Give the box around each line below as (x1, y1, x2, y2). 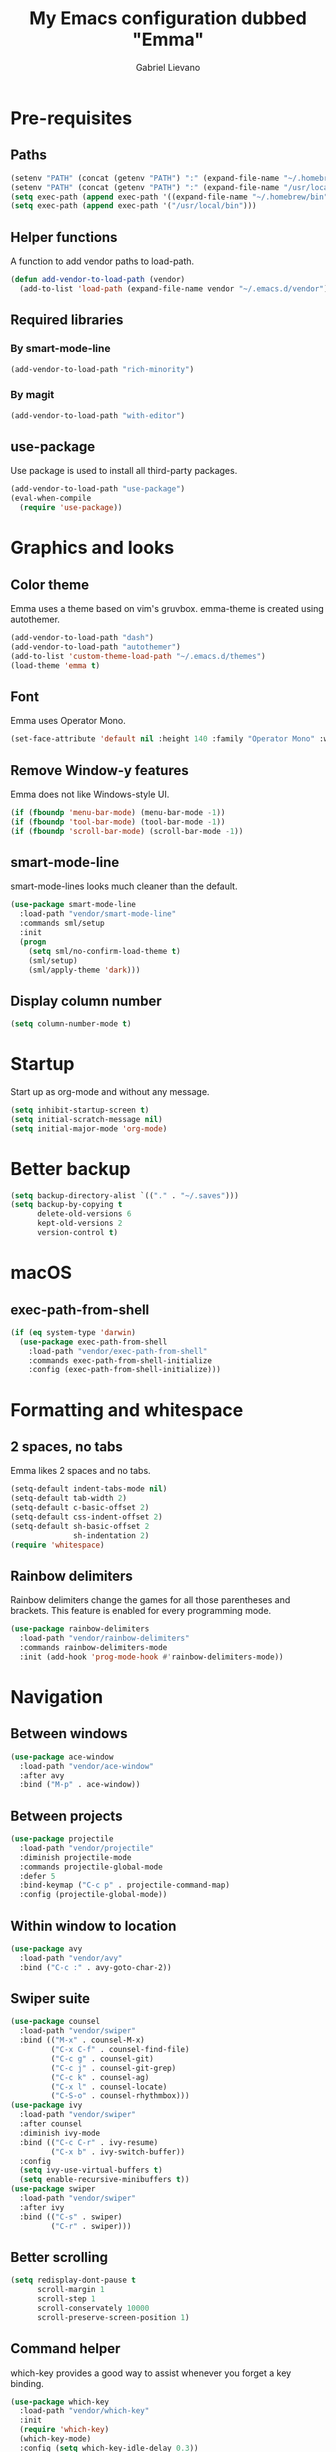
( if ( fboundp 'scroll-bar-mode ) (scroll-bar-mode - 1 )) (10, 826, 244, 836)
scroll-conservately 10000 (36, 2303, 150, 2314)
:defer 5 (19, 1871, 56, 1881)
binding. (10, 2377, 45, 2389)
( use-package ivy (10, 2100, 83, 2111)
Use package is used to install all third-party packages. (10, 465, 238, 477)
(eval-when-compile (10, 493, 92, 504)
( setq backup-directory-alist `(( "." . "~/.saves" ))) (10, 1190, 240, 1201)
